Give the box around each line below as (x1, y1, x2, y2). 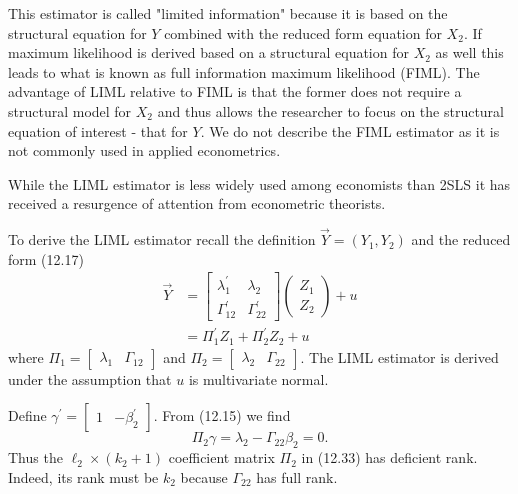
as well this (435, 42, 504, 63)
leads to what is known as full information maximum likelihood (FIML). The (8, 61, 480, 82)
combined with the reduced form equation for (164, 22, 442, 43)
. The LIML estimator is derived (300, 346, 499, 367)
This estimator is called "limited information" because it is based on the (8, 3, 448, 23)
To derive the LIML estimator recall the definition (8, 229, 316, 250)
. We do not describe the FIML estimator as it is (200, 120, 500, 141)
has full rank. (256, 466, 338, 487)
